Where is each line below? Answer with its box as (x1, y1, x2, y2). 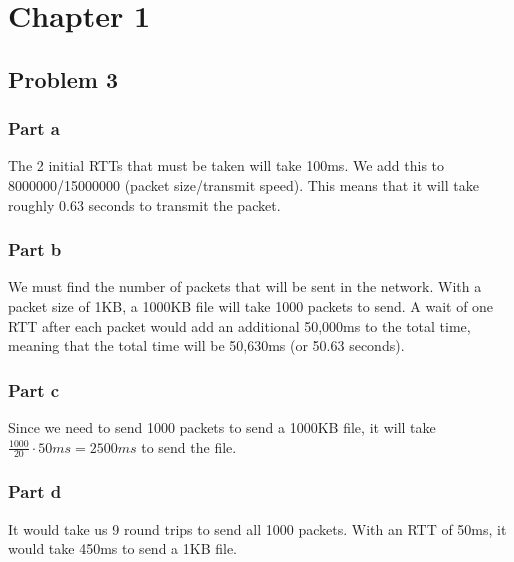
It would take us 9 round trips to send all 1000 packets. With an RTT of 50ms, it (8, 518, 507, 539)
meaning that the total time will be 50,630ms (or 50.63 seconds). (8, 335, 405, 356)
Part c (8, 377, 60, 402)
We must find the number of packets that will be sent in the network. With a (8, 276, 482, 297)
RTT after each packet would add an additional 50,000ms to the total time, (8, 315, 471, 336)
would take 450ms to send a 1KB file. (8, 538, 237, 559)
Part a (8, 116, 60, 141)
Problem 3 (8, 63, 118, 94)
